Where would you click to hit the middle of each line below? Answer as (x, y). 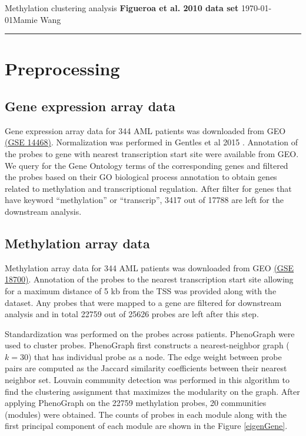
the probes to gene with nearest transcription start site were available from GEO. (152, 153)
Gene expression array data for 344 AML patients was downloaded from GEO (145, 130)
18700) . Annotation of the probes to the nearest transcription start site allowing (149, 279)
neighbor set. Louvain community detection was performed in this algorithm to (147, 380)
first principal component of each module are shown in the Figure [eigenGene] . (146, 426)
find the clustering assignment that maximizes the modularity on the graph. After (152, 391)
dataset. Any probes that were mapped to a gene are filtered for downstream (143, 302)
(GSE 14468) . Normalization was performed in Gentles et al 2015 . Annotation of (152, 142)
